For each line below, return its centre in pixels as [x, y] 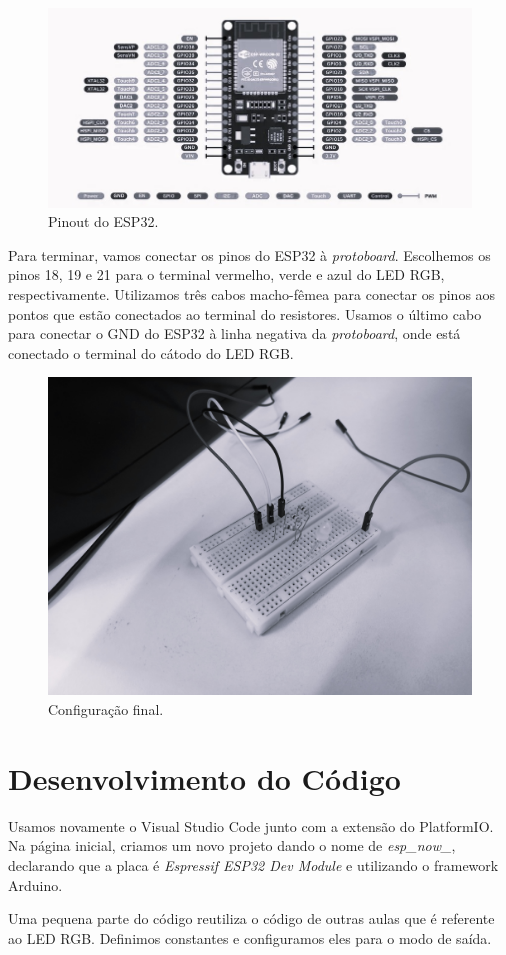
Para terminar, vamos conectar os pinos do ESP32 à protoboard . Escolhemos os [249, 254]
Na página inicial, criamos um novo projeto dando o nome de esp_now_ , [232, 845]
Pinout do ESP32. [103, 221]
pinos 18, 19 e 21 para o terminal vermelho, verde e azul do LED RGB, [226, 274]
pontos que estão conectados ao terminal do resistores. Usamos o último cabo [245, 313]
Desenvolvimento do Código [204, 777]
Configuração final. [106, 709]
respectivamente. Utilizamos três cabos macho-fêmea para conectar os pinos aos [252, 294]
